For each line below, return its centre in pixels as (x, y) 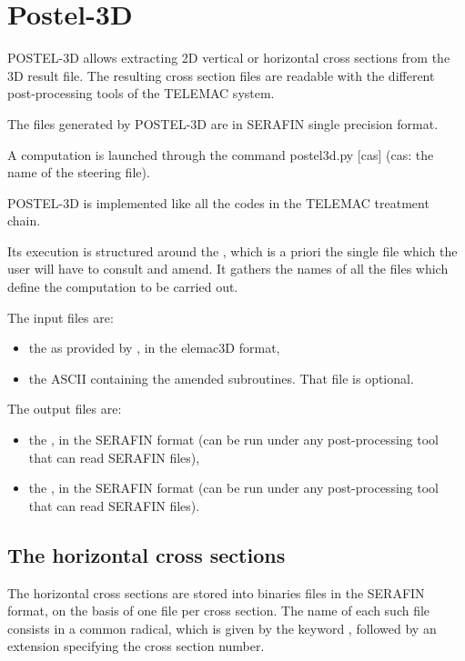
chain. (24, 220)
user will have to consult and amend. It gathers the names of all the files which (228, 269)
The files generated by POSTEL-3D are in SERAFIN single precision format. (223, 123)
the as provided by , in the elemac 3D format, (154, 348)
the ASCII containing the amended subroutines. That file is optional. (221, 378)
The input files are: (61, 317)
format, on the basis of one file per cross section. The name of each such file (219, 611)
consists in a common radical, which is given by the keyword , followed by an (222, 628)
